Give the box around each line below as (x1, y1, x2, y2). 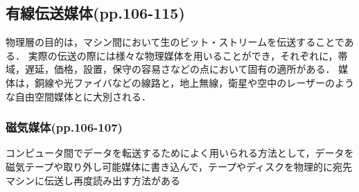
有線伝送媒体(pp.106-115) (6, 2, 185, 24)
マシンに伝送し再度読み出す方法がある (6, 173, 180, 187)
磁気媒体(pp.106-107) (6, 119, 123, 136)
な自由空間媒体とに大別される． (6, 89, 151, 103)
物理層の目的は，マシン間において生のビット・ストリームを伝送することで (6, 35, 344, 49)
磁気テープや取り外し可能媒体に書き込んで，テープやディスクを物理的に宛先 (6, 159, 353, 173)
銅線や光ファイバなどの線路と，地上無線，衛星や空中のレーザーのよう (34, 75, 354, 89)
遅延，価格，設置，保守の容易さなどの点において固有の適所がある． (24, 62, 335, 76)
